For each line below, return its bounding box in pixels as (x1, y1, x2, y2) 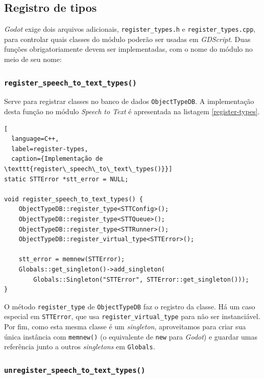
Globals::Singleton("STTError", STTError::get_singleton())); (33, 276, 249, 283)
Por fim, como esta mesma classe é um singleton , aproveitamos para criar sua (4, 321, 246, 332)
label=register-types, (11, 145, 88, 153)
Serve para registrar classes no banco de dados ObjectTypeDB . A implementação (4, 96, 254, 107)
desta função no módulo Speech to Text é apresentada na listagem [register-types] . (4, 106, 260, 117)
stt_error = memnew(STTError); (18, 256, 125, 263)
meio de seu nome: (4, 54, 62, 65)
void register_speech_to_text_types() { (4, 195, 143, 203)
